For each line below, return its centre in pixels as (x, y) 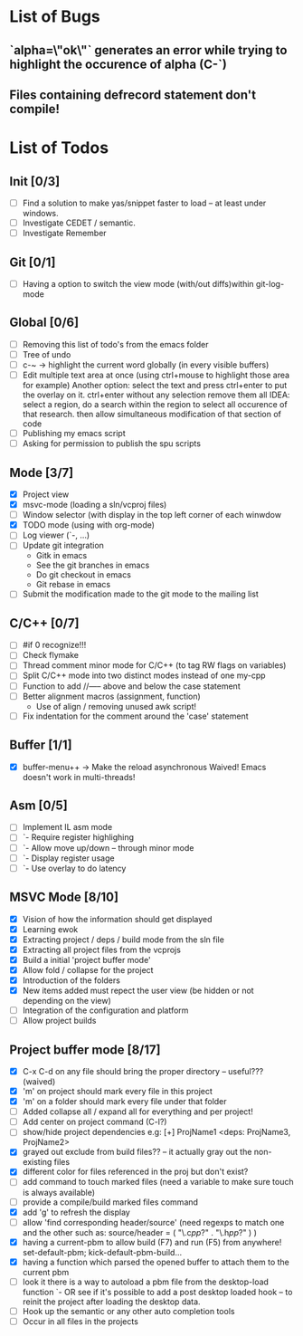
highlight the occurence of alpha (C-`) (118, 64)
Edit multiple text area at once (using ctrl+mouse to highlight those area (156, 375)
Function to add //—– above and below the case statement (132, 686)
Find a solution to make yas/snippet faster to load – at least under (144, 203)
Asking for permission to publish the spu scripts (112, 444)
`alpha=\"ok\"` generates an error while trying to (148, 50)
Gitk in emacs (62, 556)
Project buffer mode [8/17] (85, 1050)
